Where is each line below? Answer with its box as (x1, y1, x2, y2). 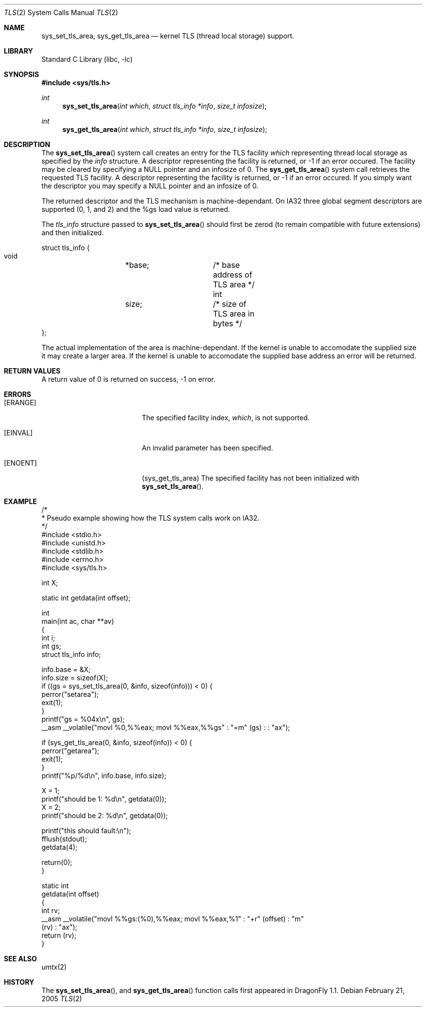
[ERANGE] (4, 398, 36, 407)
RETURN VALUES (4, 367, 61, 375)
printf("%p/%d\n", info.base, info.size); (41, 771, 166, 780)
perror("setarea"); (41, 690, 99, 698)
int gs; (41, 642, 61, 650)
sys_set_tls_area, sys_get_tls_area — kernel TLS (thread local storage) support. (41, 32, 294, 40)
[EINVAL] (4, 429, 33, 437)
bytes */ (213, 318, 242, 328)
